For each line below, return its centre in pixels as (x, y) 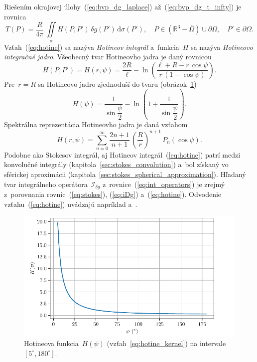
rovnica (15, 16)
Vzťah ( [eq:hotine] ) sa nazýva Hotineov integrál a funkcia (92, 47)
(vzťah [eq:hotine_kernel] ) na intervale (166, 343)
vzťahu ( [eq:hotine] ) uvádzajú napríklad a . (71, 204)
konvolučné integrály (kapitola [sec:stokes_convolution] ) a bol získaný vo (116, 164)
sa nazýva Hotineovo (222, 47)
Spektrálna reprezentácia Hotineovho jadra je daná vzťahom (96, 124)
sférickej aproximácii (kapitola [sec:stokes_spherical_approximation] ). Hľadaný (125, 174)
